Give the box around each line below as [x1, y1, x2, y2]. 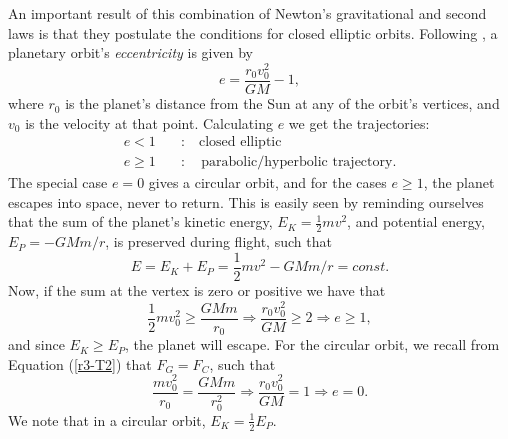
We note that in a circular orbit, [8, 409, 206, 430]
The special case [8, 172, 108, 193]
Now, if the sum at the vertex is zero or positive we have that [8, 279, 386, 300]
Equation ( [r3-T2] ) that [8, 353, 152, 374]
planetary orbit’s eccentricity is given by [8, 42, 253, 63]
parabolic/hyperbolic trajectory [201, 155, 393, 170]
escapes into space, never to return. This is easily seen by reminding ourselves [8, 191, 484, 212]
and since [8, 334, 65, 355]
